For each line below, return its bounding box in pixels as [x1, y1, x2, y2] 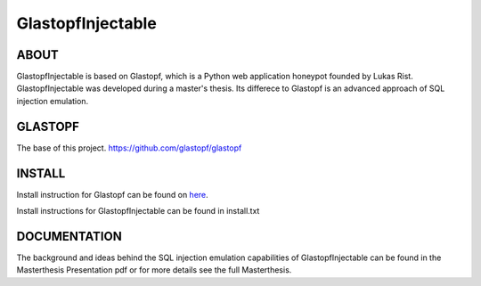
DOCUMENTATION [16, 228, 122, 244]
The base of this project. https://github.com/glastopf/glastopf [16, 143, 242, 153]
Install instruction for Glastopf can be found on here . [16, 189, 208, 200]
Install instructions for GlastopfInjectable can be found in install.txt [16, 206, 260, 217]
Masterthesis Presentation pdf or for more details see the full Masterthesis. [16, 265, 292, 275]
